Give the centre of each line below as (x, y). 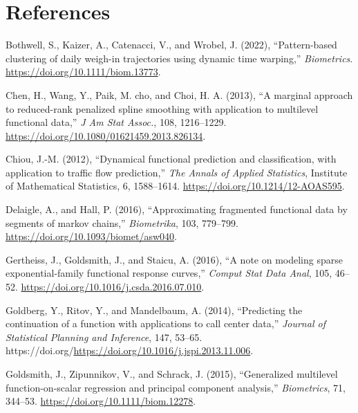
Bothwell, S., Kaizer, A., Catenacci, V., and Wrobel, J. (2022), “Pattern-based (171, 45)
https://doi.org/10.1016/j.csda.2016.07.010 (111, 287)
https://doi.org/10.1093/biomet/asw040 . (91, 236)
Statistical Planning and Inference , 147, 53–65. (104, 337)
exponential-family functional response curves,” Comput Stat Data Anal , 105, (169, 273)
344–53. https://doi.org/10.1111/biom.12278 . (101, 401)
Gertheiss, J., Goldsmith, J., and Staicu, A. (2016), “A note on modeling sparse (174, 259)
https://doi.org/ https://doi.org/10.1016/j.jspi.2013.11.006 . (130, 350)
